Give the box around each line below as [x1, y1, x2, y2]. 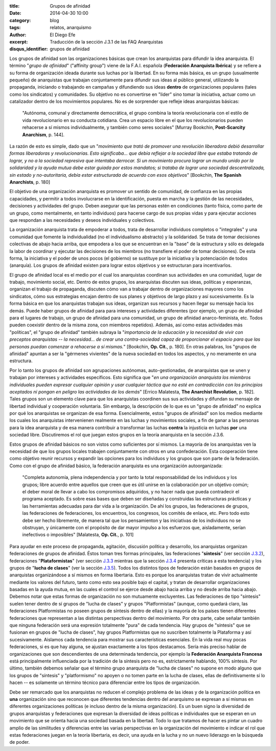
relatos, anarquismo [50, 25, 91, 31]
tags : [9, 25, 21, 31]
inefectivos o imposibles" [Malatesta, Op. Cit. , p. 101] [22, 532, 134, 538]
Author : [9, 31, 27, 38]
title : [9, 3, 20, 9]
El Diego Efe [50, 31, 76, 38]
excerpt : [9, 38, 28, 45]
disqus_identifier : [9, 46, 48, 52]
